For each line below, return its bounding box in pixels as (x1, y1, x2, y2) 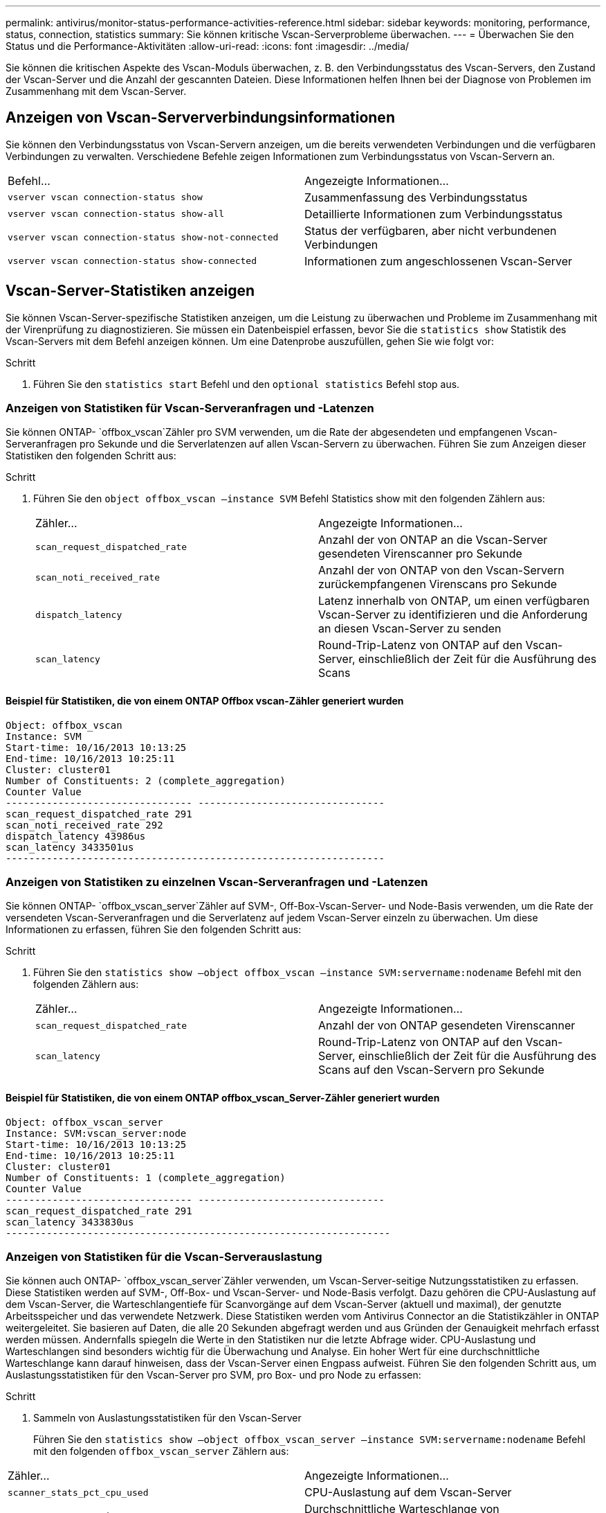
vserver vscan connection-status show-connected (8, 256, 257, 267)
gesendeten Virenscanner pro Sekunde (318, 547, 522, 561)
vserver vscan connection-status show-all (8, 209, 225, 220)
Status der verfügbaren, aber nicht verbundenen (304, 223, 557, 238)
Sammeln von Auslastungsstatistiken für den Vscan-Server (33, 1412, 302, 1424)
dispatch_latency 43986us (6, 830, 146, 842)
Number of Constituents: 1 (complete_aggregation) (6, 1171, 286, 1183)
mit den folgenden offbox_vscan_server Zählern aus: (33, 1445, 289, 1458)
